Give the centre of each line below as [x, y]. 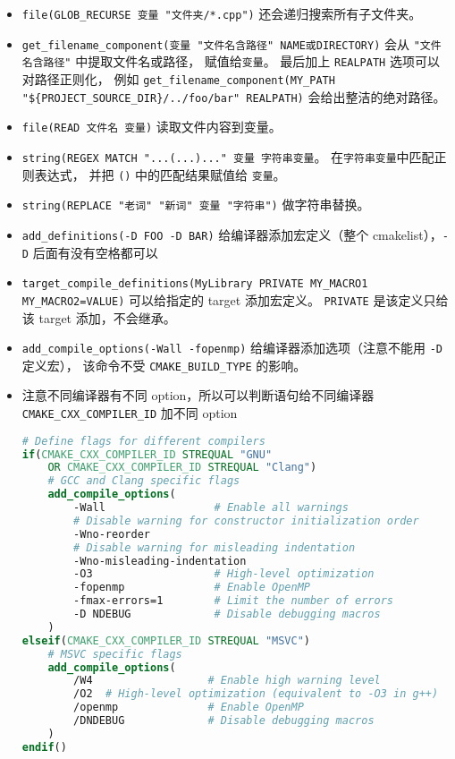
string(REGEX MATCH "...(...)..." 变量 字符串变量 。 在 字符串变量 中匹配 [228, 156]
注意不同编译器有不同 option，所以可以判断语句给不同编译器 [198, 395]
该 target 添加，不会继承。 [99, 317]
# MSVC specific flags [115, 654]
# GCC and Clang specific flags [144, 481]
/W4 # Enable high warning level [227, 681]
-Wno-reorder [112, 534]
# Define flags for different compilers [143, 441]
